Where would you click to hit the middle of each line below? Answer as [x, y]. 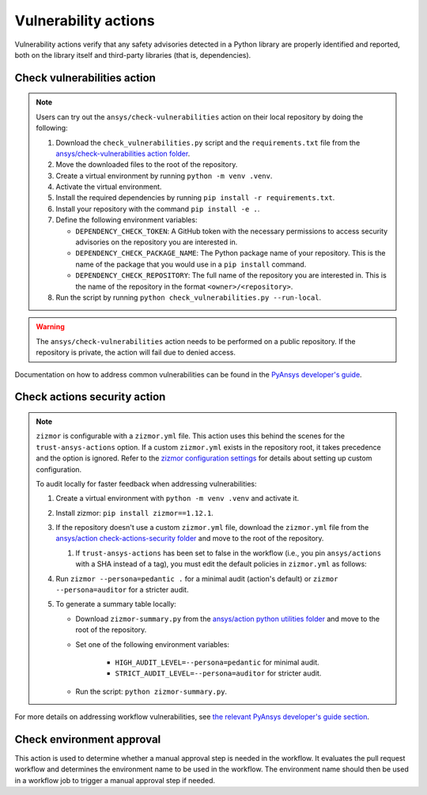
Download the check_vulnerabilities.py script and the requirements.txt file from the [208, 142]
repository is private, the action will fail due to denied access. [136, 353]
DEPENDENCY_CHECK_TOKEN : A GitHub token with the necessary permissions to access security [232, 231]
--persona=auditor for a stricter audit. [122, 590]
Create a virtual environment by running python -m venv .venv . [164, 176]
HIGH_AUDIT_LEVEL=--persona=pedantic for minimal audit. [217, 662]
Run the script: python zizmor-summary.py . [151, 691]
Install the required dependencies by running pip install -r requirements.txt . [195, 198]
